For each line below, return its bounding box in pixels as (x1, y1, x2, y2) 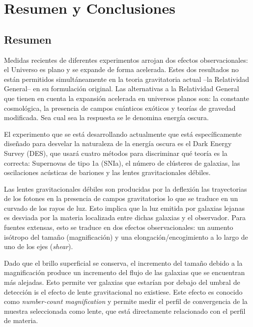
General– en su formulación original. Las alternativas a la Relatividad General (4, 83, 239, 94)
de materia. (4, 315, 38, 326)
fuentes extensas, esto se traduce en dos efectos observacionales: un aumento (4, 222, 233, 232)
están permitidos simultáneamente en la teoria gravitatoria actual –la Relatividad (4, 74, 250, 84)
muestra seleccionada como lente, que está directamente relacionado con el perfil (4, 305, 246, 316)
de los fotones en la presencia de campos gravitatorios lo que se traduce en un (4, 193, 238, 203)
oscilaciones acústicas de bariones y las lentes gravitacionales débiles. (4, 167, 211, 177)
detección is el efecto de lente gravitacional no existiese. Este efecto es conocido (4, 286, 243, 297)
